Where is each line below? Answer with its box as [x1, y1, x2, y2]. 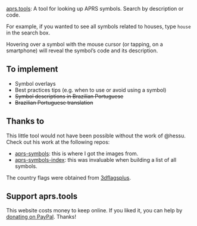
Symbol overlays [14, 80, 56, 87]
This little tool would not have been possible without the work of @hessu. [6, 132, 186, 139]
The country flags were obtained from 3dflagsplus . [6, 174, 132, 181]
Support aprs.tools [6, 192, 78, 202]
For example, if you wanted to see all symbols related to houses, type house [6, 23, 192, 30]
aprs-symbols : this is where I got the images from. [14, 150, 139, 157]
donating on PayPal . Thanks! [6, 214, 76, 221]
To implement [6, 64, 58, 74]
